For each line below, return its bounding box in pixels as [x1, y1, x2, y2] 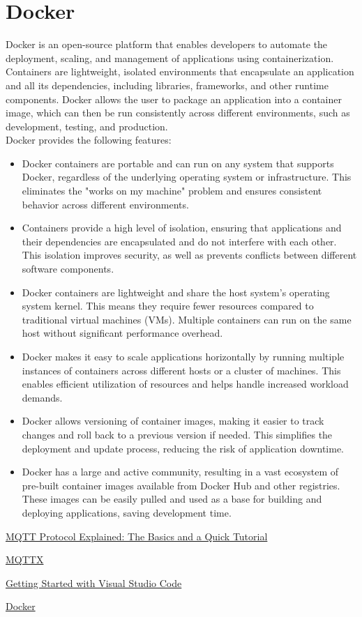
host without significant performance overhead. [22, 326, 223, 340]
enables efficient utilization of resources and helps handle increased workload [22, 376, 349, 391]
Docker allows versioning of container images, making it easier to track [22, 413, 324, 428]
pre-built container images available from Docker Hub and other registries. [22, 478, 340, 492]
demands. [22, 390, 63, 404]
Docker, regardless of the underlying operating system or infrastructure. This [22, 169, 352, 184]
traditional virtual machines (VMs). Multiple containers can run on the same [22, 312, 352, 326]
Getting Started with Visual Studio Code [6, 575, 182, 590]
